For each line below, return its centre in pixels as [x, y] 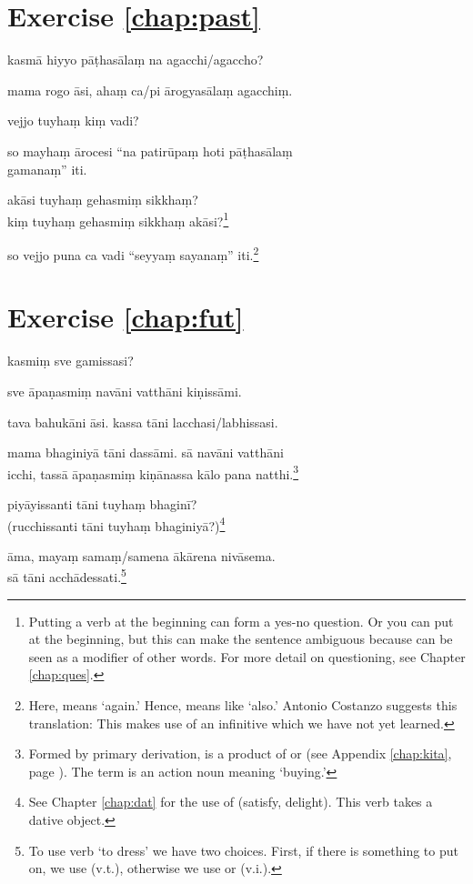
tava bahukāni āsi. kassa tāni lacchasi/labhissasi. [143, 422]
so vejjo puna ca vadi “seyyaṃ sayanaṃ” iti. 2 [133, 253]
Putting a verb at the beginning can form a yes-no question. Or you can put [241, 621]
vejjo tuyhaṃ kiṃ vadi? [73, 121]
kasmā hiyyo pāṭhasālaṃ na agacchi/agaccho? [136, 60]
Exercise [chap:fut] [126, 317]
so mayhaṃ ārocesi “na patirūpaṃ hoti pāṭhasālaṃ [150, 151]
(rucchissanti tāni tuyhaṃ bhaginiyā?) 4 [116, 524]
